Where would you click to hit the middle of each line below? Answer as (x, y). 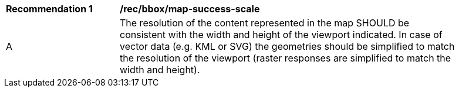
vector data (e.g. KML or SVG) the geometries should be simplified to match (287, 46)
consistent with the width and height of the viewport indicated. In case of (281, 35)
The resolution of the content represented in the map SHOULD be (265, 23)
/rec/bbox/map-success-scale (190, 9)
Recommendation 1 (49, 9)
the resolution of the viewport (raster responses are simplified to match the (286, 58)
